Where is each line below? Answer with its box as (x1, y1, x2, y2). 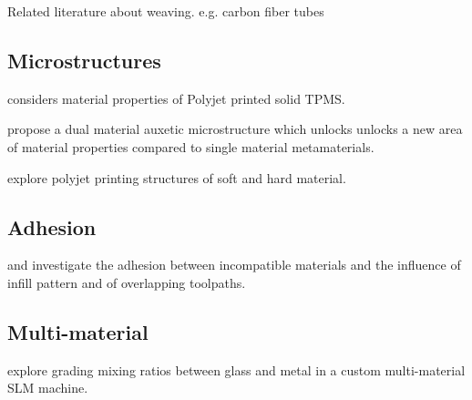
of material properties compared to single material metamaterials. (7, 137, 375, 156)
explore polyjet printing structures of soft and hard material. (7, 168, 346, 187)
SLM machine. (7, 378, 88, 397)
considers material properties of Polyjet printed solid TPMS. (7, 88, 345, 108)
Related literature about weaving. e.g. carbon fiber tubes (7, 2, 324, 20)
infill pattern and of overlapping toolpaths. (7, 272, 246, 292)
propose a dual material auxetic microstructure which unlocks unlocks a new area (7, 119, 463, 138)
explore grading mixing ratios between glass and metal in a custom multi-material (7, 360, 466, 379)
